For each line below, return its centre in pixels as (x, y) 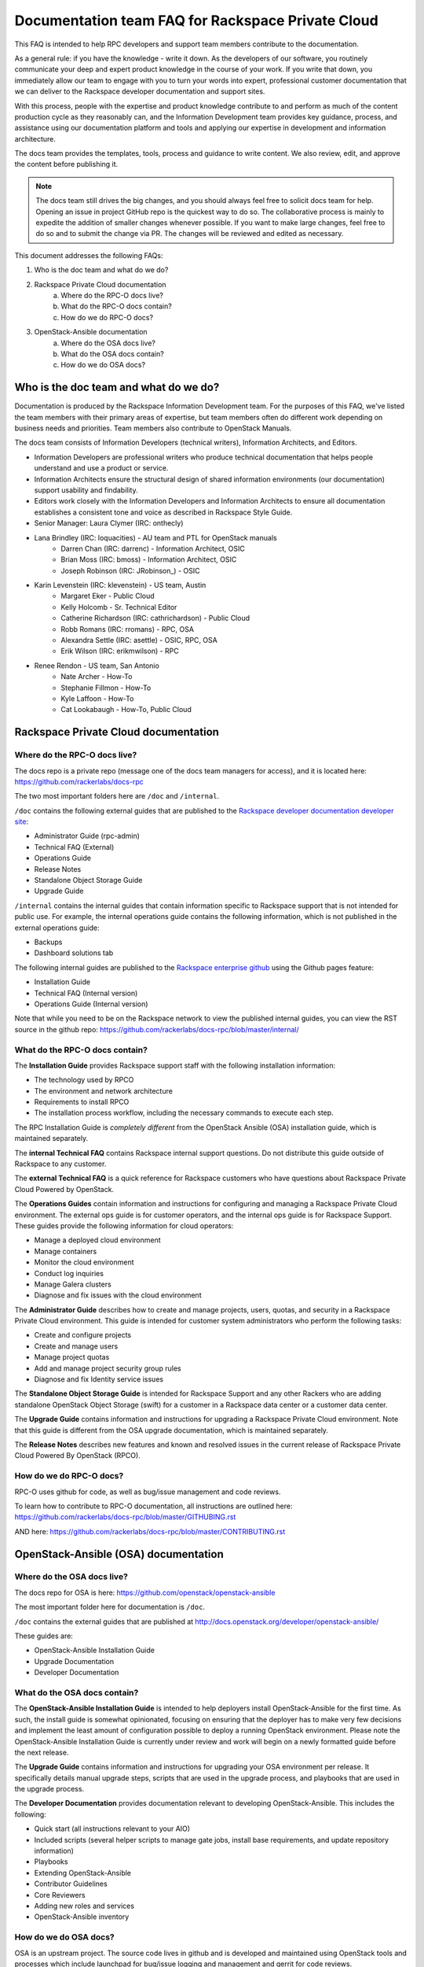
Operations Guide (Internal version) (91, 1004)
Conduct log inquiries (69, 1273)
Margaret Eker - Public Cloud (108, 596)
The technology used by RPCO (84, 1080)
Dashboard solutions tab (74, 953)
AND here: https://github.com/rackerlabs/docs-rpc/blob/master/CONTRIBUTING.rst (150, 1531)
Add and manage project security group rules (108, 1368)
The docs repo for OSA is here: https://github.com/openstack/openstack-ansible (145, 1592)
